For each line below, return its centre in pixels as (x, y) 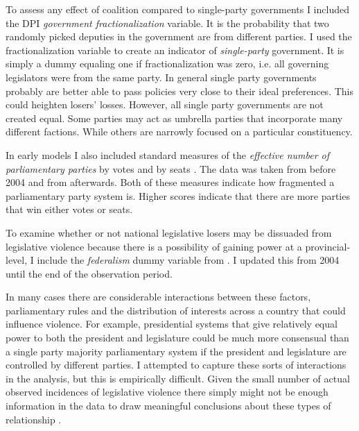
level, (17, 260)
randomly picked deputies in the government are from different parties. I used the (179, 36)
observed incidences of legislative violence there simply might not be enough (167, 392)
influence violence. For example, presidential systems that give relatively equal (172, 324)
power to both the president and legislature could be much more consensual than (177, 338)
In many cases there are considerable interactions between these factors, (158, 297)
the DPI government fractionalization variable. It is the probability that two (167, 23)
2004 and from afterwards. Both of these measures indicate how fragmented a (170, 182)
